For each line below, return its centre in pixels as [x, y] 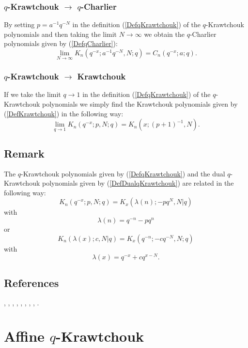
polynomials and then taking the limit [61, 34]
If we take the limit [32, 94]
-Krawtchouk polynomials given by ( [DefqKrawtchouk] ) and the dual [123, 173]
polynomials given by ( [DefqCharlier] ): [61, 43]
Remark [24, 153]
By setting [19, 24]
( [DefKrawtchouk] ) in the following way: [64, 113]
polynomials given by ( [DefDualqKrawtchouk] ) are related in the [138, 183]
